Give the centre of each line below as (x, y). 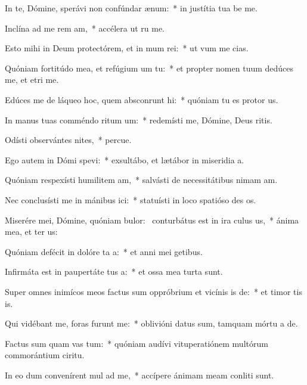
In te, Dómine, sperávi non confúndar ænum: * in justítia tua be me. (131, 8)
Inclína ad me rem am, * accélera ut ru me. (85, 28)
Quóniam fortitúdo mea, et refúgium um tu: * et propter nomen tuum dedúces (149, 68)
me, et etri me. (32, 80)
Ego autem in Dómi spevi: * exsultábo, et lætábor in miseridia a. (125, 159)
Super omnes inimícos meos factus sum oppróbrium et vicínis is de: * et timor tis (153, 291)
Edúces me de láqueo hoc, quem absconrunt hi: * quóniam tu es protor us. (142, 99)
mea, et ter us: (31, 232)
